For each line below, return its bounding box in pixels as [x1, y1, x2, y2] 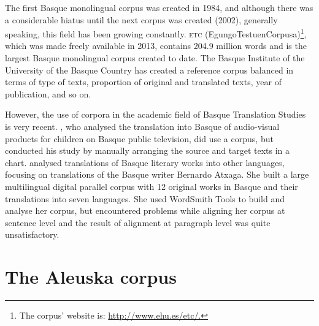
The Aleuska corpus [5, 264, 177, 289]
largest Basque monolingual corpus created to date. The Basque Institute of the [5, 51, 305, 64]
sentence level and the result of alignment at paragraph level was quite [5, 216, 271, 229]
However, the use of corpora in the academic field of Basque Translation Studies [5, 108, 306, 121]
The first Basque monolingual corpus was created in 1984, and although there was [5, 1, 313, 13]
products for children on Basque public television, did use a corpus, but [5, 132, 274, 145]
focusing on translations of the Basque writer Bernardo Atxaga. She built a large [5, 168, 309, 181]
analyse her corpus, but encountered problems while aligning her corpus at [5, 204, 285, 217]
